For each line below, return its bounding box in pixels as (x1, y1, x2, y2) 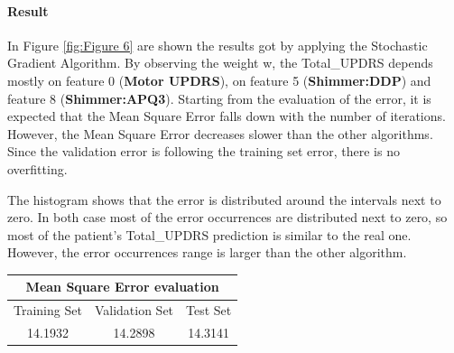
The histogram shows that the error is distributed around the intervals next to (7, 190, 441, 209)
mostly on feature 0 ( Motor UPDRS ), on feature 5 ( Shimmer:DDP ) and (7, 70, 431, 89)
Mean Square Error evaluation (25, 277, 219, 296)
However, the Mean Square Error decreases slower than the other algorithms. (7, 124, 433, 143)
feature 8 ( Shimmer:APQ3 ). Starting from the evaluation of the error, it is (7, 88, 431, 107)
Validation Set (94, 301, 174, 320)
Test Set (186, 301, 232, 320)
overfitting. (7, 159, 68, 178)
